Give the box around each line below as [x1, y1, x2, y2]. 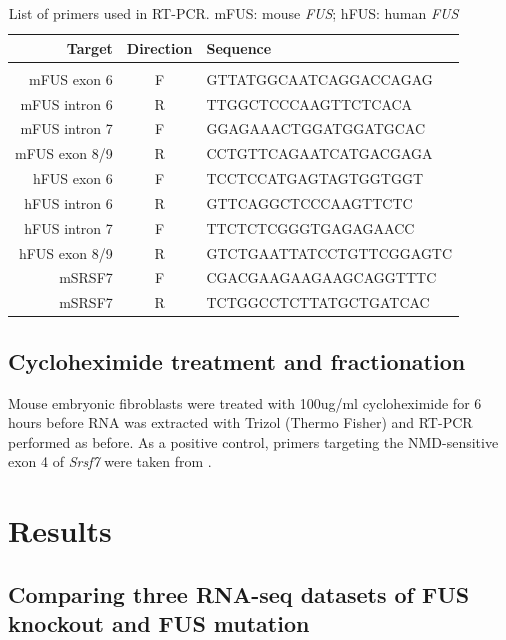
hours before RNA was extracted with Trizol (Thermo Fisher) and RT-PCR [8, 412, 473, 433]
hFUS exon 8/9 [18, 242, 113, 263]
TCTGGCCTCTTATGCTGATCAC [206, 292, 430, 313]
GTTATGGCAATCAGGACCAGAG [206, 68, 433, 89]
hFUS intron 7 [24, 217, 113, 238]
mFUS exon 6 [29, 68, 113, 89]
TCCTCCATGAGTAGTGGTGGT [206, 168, 424, 189]
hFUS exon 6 [32, 168, 113, 189]
